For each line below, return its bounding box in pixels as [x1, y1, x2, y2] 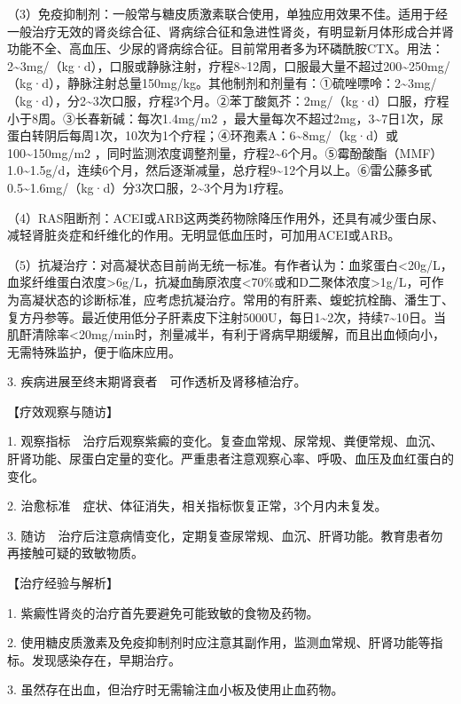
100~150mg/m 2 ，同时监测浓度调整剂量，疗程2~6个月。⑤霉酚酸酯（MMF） [7, 143, 443, 162]
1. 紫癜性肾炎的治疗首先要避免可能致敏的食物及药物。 [7, 603, 319, 621]
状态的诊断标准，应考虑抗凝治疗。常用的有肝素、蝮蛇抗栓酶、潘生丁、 [43, 289, 454, 308]
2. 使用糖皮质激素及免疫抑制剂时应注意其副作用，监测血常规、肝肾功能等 [7, 633, 431, 652]
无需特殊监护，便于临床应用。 [7, 342, 181, 360]
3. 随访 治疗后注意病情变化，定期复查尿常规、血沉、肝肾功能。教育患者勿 [7, 526, 443, 544]
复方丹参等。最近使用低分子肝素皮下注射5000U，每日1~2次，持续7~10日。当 [7, 307, 447, 326]
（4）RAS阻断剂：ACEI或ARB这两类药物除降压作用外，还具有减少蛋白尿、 [7, 208, 445, 226]
